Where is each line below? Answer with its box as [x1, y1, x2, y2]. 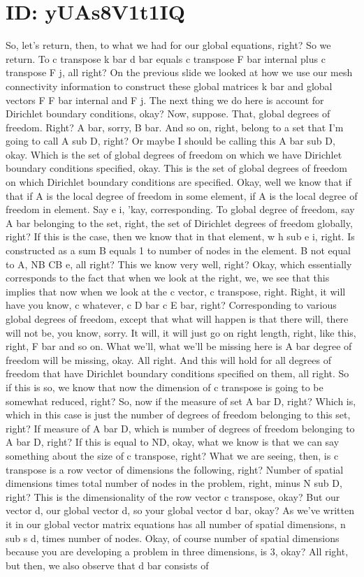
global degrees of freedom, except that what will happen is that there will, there [6, 312, 349, 326]
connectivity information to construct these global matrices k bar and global [6, 78, 333, 93]
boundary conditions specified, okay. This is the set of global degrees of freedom [6, 161, 348, 175]
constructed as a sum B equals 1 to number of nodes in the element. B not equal [6, 243, 351, 258]
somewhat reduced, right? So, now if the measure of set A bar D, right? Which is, [6, 393, 356, 408]
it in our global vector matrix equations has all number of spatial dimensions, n [6, 516, 346, 531]
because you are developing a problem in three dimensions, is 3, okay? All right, [6, 544, 349, 559]
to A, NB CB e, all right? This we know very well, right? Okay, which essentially [6, 256, 352, 271]
